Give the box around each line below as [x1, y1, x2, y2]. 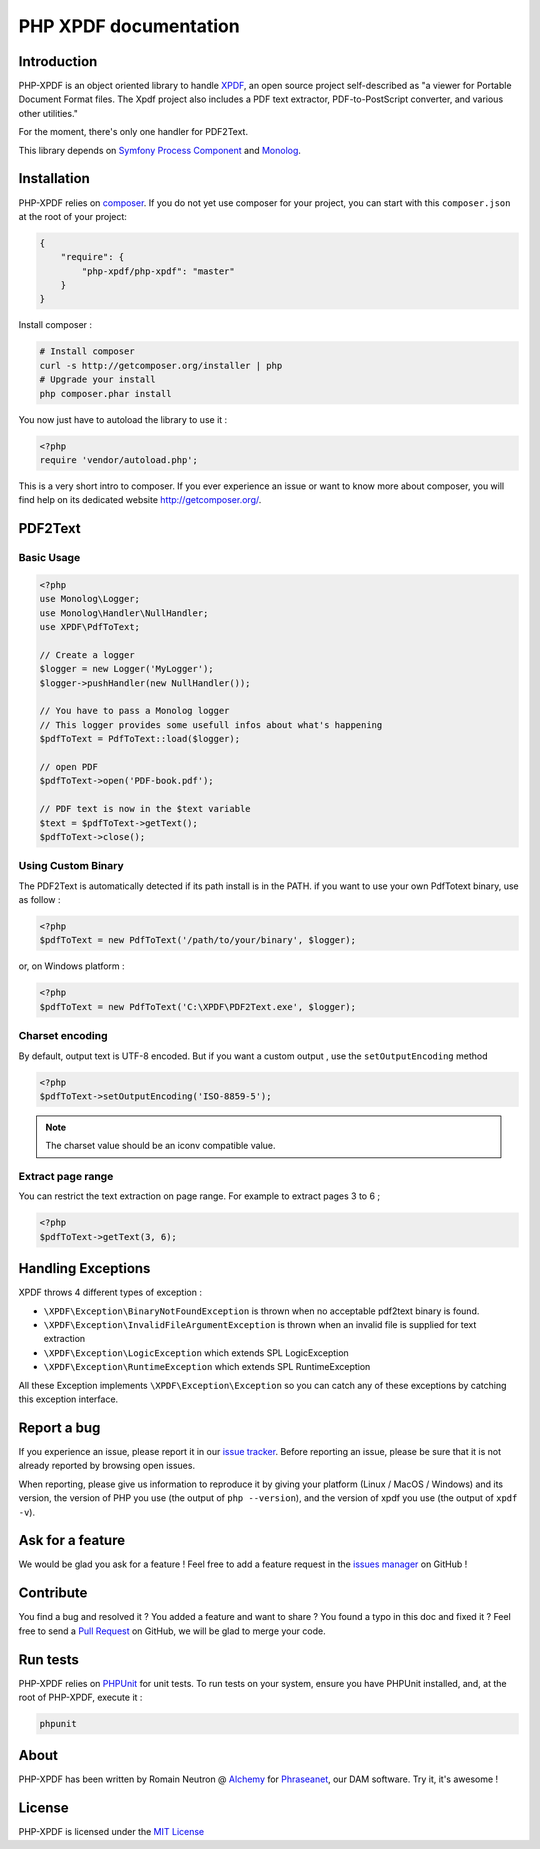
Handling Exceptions [18, 1260, 151, 1277]
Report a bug [18, 1419, 101, 1436]
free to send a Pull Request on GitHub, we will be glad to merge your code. [18, 1625, 326, 1637]
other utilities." [18, 107, 79, 119]
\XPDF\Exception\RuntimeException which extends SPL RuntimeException [43, 1361, 371, 1373]
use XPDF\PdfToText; [39, 621, 140, 633]
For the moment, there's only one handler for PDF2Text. [18, 126, 249, 138]
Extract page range [18, 1170, 114, 1184]
